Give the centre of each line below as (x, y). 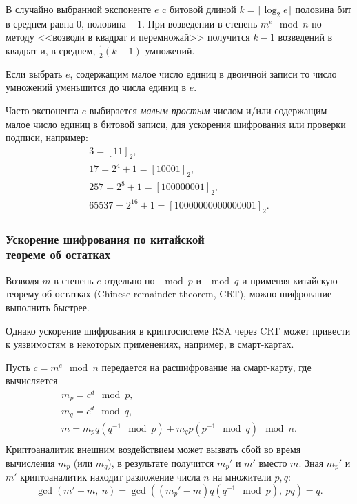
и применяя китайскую (290, 280)
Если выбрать (34, 73)
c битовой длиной (199, 9)
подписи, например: (47, 137)
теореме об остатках (58, 254)
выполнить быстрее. (48, 307)
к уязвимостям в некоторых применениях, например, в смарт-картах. (150, 344)
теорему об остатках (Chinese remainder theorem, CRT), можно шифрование (169, 294)
